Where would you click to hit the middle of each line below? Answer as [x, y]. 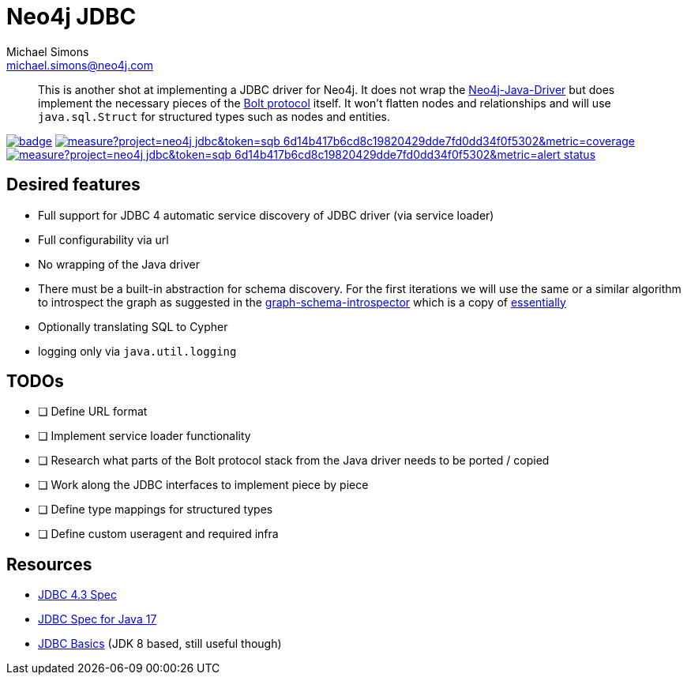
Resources [49, 564]
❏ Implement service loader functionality [145, 436]
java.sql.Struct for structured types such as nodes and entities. [214, 116]
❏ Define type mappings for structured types [156, 510]
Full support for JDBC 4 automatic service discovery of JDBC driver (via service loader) [266, 215]
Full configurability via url [103, 239]
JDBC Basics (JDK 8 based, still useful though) [160, 644]
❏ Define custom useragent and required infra [158, 534]
